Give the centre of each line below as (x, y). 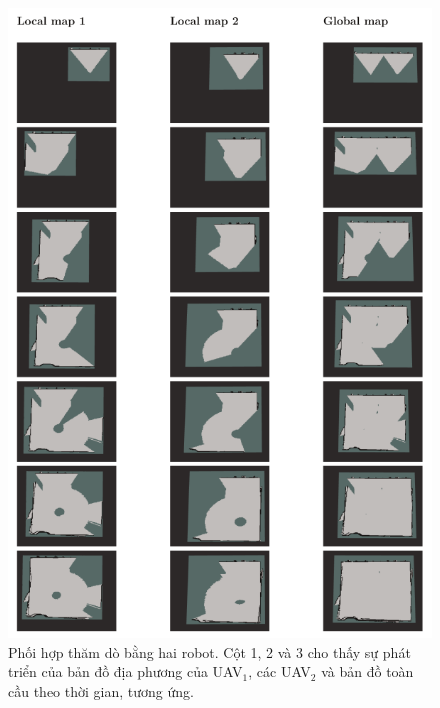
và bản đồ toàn (367, 671)
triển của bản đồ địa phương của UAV (125, 671)
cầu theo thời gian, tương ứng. (101, 690)
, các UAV (279, 671)
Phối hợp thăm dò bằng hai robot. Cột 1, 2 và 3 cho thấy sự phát (209, 651)
